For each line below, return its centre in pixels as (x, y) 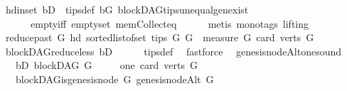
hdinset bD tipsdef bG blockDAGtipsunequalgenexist (127, 9)
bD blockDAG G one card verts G (106, 65)
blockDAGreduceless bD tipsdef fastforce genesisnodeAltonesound (173, 51)
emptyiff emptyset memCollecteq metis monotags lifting (170, 23)
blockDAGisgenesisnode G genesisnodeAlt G (114, 79)
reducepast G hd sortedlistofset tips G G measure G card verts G (160, 37)
